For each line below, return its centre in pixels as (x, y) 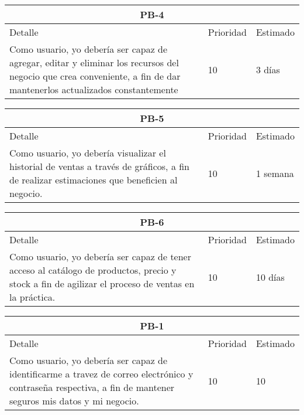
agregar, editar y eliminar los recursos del (94, 62)
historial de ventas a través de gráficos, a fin (100, 166)
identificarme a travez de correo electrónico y (101, 374)
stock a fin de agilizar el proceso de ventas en (102, 283)
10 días (270, 277)
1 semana (275, 173)
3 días (268, 69)
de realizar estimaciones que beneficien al (94, 180)
